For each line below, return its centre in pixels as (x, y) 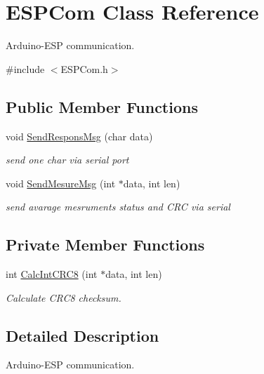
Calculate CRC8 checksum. (64, 297)
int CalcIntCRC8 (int (52, 274)
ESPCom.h (84, 68)
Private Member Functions (105, 245)
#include (25, 68)
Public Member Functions (102, 106)
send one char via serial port (67, 160)
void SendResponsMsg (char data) (79, 136)
